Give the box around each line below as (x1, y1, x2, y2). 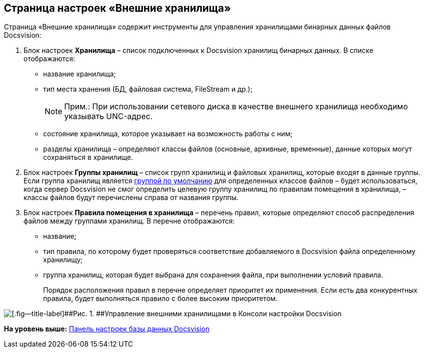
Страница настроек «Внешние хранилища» (4, 2, 231, 14)
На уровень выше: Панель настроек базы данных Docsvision (4, 325, 210, 333)
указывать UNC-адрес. (64, 111, 153, 122)
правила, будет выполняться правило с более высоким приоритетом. (43, 294, 278, 303)
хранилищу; (43, 255, 83, 264)
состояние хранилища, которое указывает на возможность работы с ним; (43, 129, 293, 138)
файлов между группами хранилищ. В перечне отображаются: (24, 217, 235, 226)
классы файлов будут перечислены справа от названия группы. (24, 193, 239, 202)
